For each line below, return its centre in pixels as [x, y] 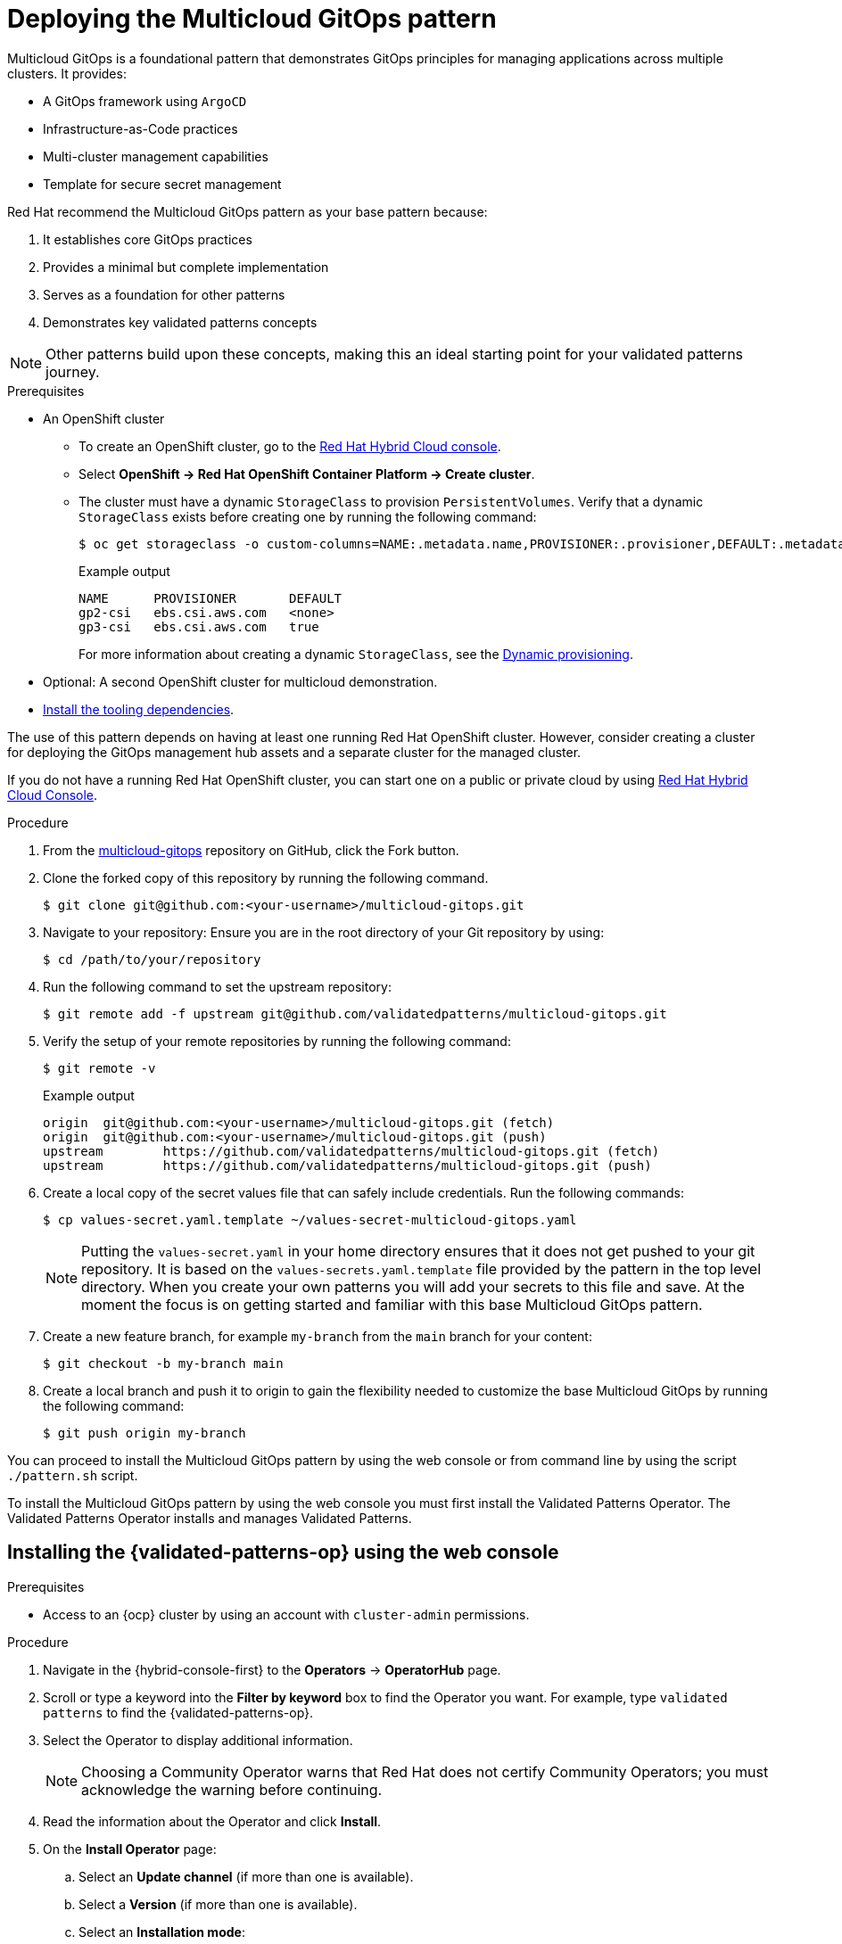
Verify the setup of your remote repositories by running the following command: [277, 1041]
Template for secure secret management [162, 184]
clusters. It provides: [67, 73]
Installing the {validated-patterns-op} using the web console [283, 1553]
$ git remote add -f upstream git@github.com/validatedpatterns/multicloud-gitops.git [355, 1013]
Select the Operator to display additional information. [198, 1740]
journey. [73, 371]
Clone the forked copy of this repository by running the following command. [266, 877]
